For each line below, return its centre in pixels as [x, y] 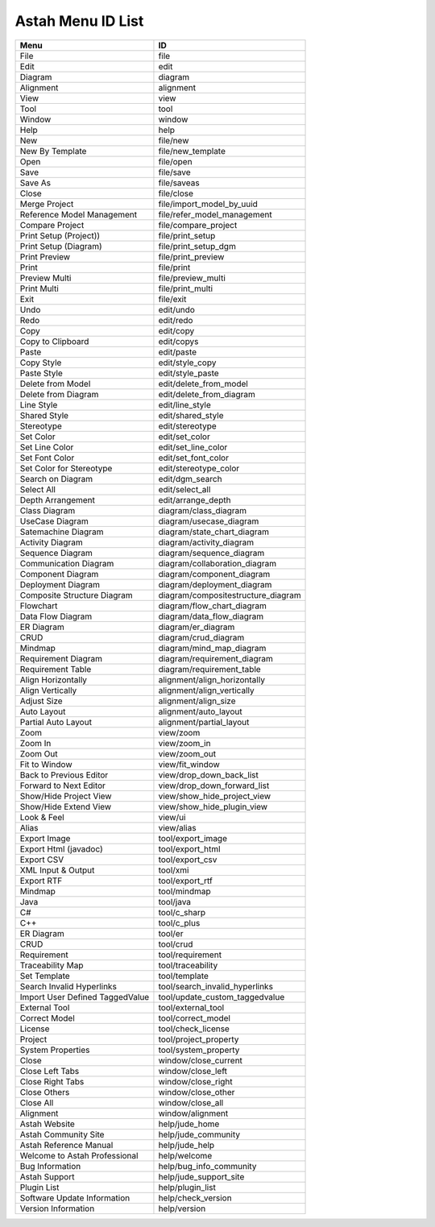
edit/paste [178, 352]
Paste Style [41, 373]
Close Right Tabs [52, 1081]
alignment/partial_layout [204, 722]
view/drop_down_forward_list [214, 786]
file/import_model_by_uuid [208, 204]
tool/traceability [188, 965]
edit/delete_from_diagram [207, 394]
